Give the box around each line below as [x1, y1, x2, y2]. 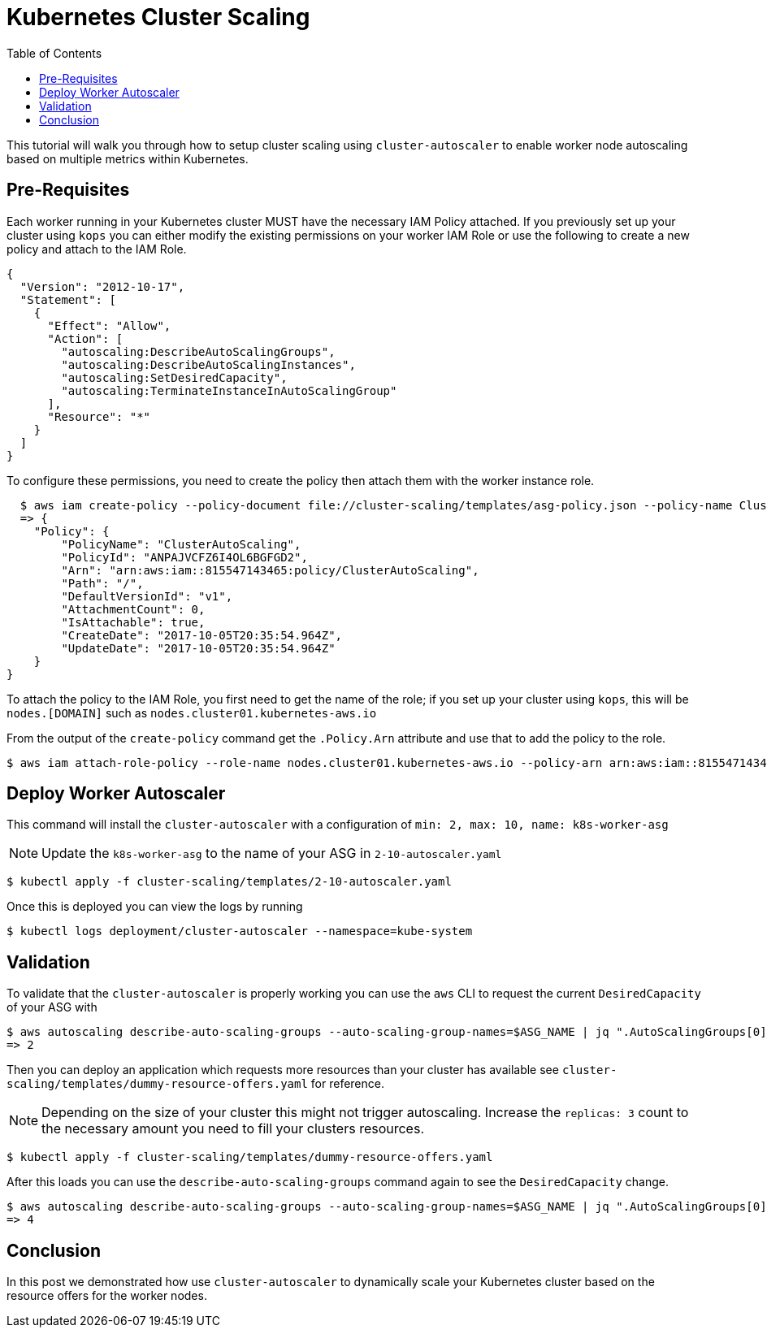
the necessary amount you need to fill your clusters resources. [41, 1120, 424, 1137]
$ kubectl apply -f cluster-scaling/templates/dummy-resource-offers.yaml [6, 1150, 493, 1164]
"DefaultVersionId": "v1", [61, 589, 233, 603]
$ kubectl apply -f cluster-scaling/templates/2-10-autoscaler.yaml [6, 875, 452, 889]
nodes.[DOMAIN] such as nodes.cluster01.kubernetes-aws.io [6, 705, 377, 720]
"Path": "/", [61, 576, 144, 590]
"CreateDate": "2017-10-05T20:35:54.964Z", [61, 628, 343, 642]
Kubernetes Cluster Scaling [6, 3, 310, 31]
